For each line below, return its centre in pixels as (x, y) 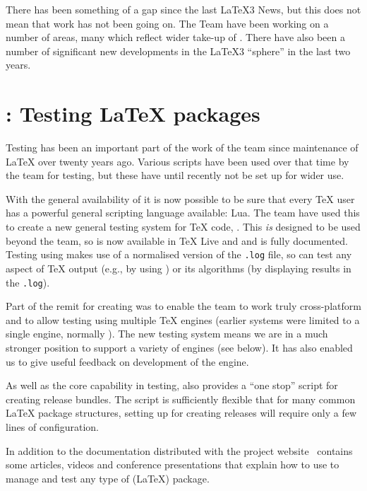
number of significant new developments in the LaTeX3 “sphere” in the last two (178, 51)
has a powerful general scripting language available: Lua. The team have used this (183, 213)
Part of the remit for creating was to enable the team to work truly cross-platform (183, 306)
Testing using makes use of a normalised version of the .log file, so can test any (179, 254)
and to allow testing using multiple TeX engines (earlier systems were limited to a (183, 319)
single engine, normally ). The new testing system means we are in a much (167, 334)
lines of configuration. (52, 426)
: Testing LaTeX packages (133, 114)
